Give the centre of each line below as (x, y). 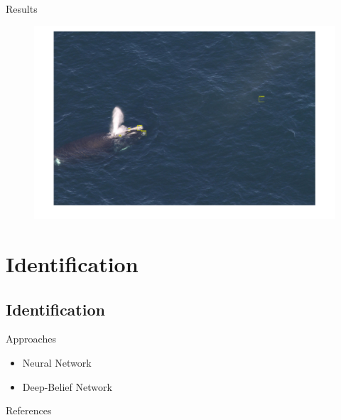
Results (22, 9)
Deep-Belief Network (67, 386)
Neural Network (57, 362)
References (29, 410)
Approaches (31, 339)
